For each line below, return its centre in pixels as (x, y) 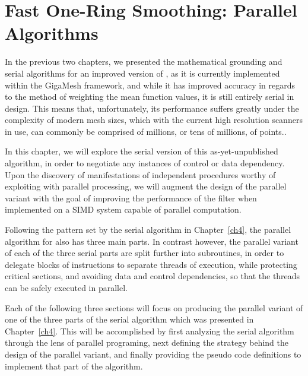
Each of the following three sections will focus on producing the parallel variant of (154, 307)
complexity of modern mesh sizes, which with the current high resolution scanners (154, 120)
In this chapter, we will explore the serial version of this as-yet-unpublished (142, 151)
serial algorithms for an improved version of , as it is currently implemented (142, 73)
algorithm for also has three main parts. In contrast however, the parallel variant (152, 241)
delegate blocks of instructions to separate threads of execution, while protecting (151, 264)
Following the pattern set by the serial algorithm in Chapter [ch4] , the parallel (148, 230)
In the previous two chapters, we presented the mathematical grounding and (144, 61)
